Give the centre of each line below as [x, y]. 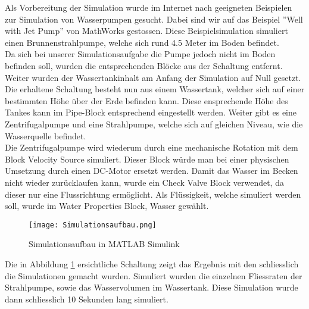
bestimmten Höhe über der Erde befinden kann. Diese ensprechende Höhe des [146, 100]
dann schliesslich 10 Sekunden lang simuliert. [87, 299]
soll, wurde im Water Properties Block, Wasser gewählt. [107, 206]
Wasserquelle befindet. [46, 135]
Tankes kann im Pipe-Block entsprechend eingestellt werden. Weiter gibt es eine [151, 112]
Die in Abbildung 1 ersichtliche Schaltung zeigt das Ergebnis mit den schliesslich [152, 263]
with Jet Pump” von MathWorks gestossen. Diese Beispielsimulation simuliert [146, 31]
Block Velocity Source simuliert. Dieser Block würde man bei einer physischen [147, 159]
